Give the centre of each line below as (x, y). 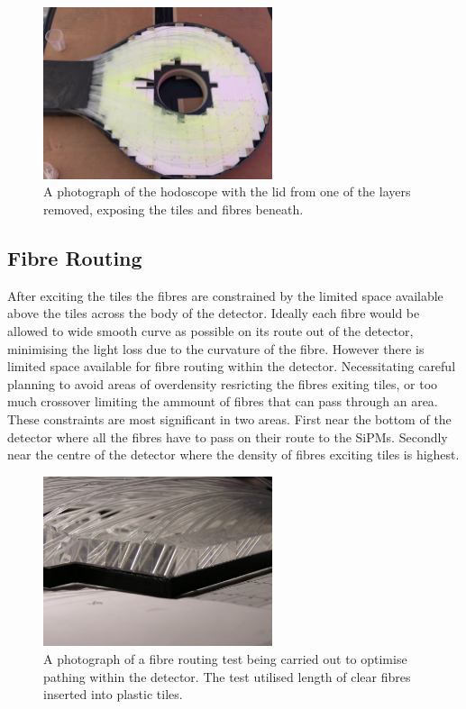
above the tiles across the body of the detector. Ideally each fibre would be (214, 313)
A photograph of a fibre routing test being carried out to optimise (225, 659)
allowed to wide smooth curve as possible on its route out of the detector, (210, 330)
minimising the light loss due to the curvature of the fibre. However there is (216, 348)
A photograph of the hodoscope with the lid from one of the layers (227, 191)
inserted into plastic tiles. (113, 694)
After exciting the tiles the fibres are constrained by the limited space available (225, 295)
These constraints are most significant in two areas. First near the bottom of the (229, 418)
